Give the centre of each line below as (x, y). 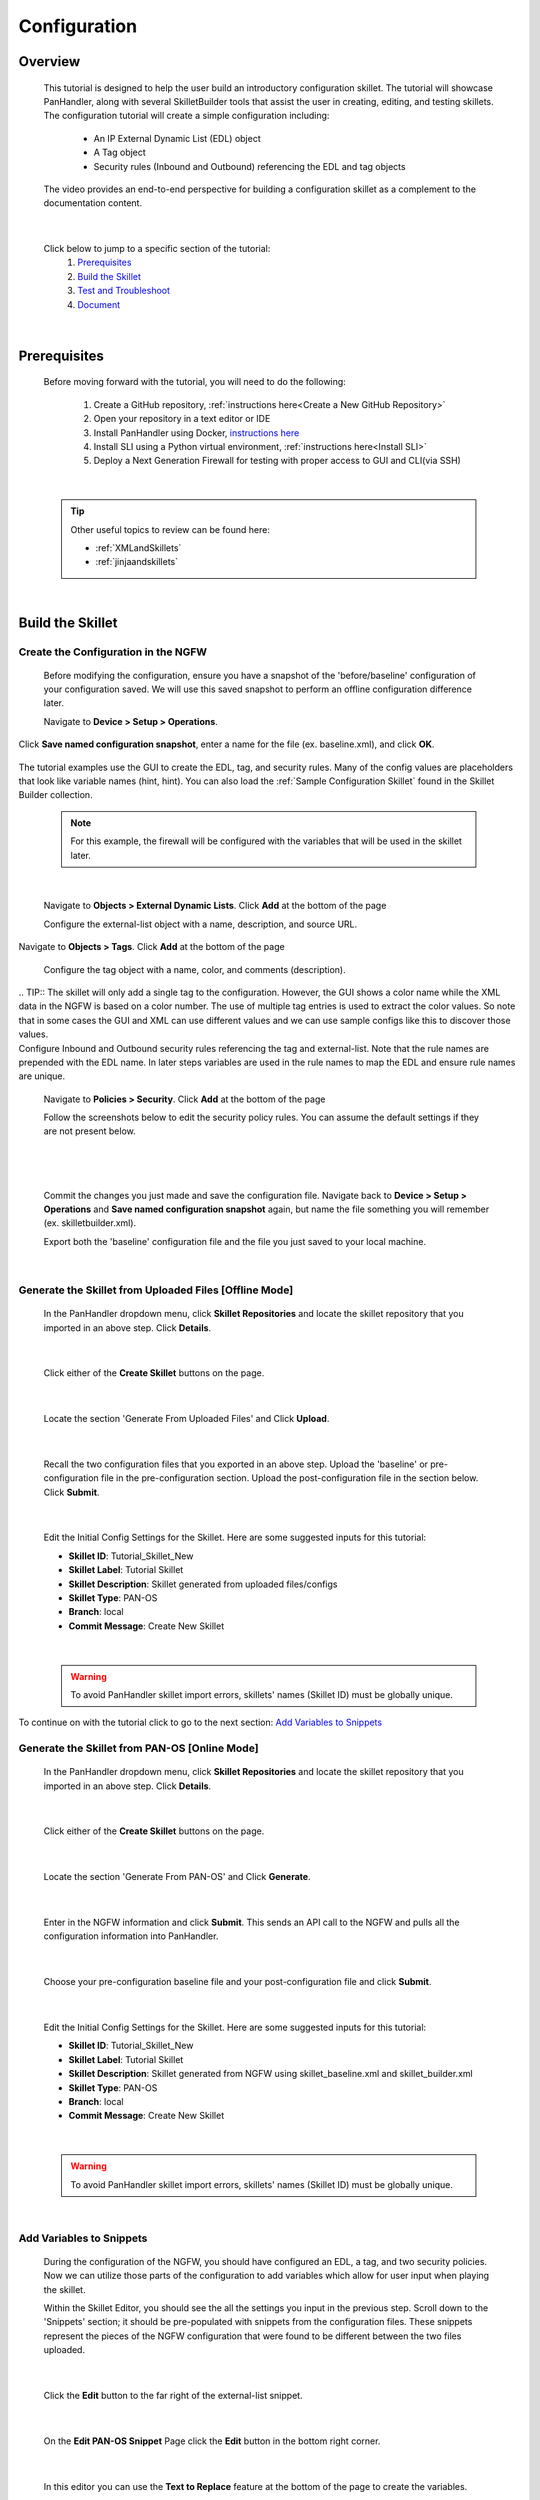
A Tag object (120, 152)
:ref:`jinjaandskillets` (137, 562)
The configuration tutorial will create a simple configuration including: (186, 116)
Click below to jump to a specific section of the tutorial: (157, 249)
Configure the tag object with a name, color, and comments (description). (194, 969)
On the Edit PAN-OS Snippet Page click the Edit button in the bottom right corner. (212, 2441)
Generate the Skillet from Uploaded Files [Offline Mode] (156, 1290)
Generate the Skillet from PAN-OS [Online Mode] (138, 1748)
